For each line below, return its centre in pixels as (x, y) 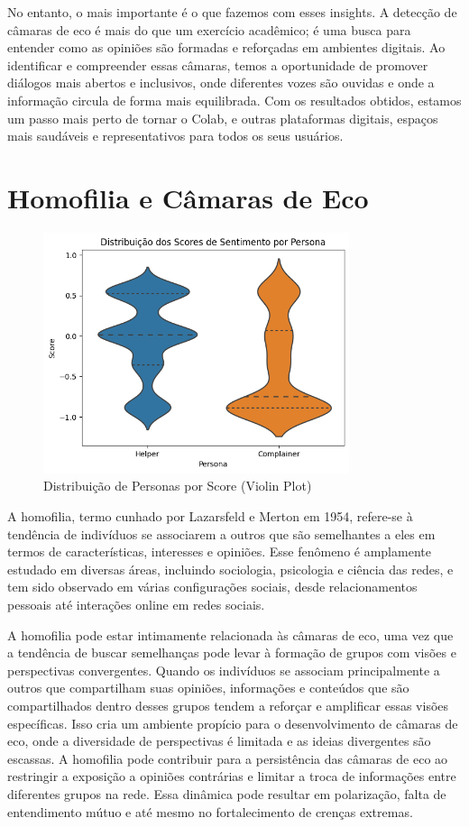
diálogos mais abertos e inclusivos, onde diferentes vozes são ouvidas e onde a (221, 83)
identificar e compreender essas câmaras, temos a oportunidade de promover (218, 64)
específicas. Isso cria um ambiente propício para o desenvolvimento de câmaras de (233, 723)
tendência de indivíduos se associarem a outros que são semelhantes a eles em (221, 533)
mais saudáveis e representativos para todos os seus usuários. (175, 136)
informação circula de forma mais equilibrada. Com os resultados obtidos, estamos (234, 100)
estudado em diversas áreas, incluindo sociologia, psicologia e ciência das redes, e (230, 569)
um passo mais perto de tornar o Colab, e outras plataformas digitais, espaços (223, 118)
